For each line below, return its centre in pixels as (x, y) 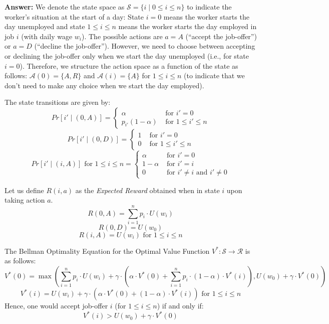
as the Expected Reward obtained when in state (147, 190)
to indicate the (209, 7)
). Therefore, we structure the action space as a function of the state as (129, 65)
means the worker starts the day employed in (188, 26)
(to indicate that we (214, 75)
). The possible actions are (122, 36)
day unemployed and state (45, 26)
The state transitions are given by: (58, 102)
